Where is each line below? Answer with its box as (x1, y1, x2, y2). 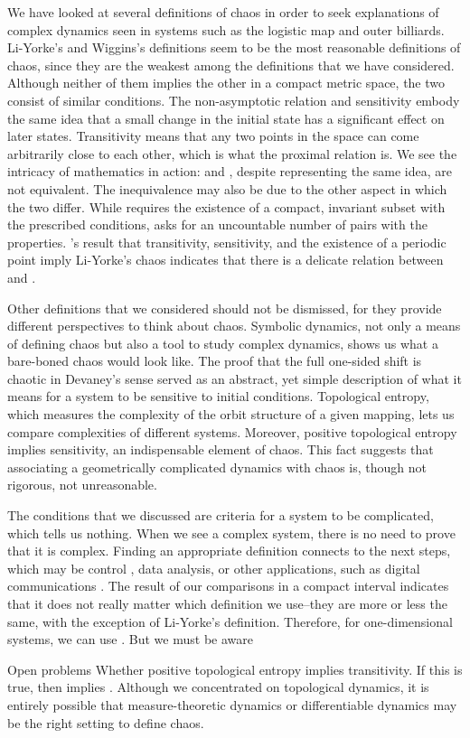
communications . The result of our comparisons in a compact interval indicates (7, 576, 449, 595)
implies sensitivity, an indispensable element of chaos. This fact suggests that (7, 440, 434, 459)
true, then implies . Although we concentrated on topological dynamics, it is (7, 677, 429, 696)
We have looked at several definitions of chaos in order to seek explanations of (7, 3, 439, 21)
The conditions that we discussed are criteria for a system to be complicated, (7, 506, 434, 525)
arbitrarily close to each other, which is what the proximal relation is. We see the (7, 144, 457, 163)
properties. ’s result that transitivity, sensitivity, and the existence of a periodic (7, 232, 446, 251)
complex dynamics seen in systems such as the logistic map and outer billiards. (7, 20, 445, 39)
